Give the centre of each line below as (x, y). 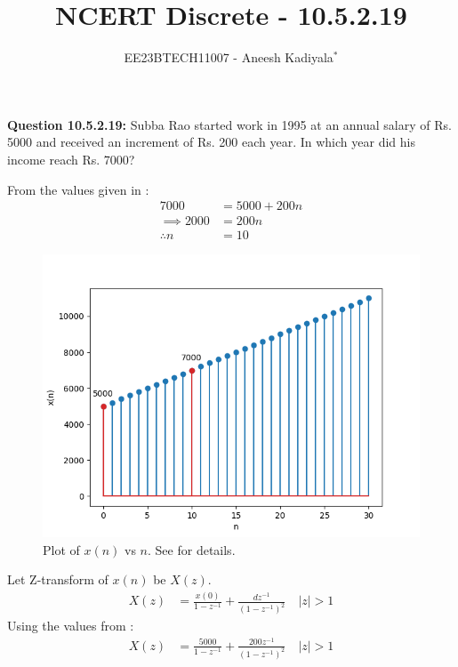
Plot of (61, 549)
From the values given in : (78, 189)
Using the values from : (71, 626)
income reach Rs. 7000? (71, 159)
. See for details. (192, 549)
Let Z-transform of (58, 579)
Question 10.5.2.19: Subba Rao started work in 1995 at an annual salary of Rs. (229, 124)
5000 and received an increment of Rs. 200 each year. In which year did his (211, 142)
